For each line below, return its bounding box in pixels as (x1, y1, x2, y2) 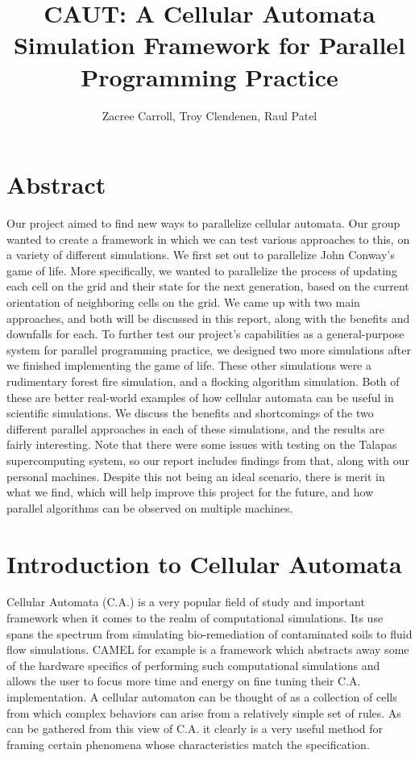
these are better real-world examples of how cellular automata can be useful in (6, 388, 394, 405)
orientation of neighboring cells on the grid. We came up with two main (6, 294, 360, 310)
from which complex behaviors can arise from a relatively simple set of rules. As (6, 704, 401, 721)
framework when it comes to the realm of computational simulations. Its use (6, 609, 384, 626)
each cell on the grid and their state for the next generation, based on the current (6, 278, 409, 295)
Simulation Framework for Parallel (13, 28, 406, 61)
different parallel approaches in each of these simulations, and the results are (6, 420, 384, 437)
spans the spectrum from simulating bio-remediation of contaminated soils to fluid (6, 625, 413, 642)
